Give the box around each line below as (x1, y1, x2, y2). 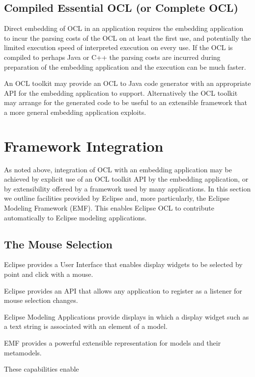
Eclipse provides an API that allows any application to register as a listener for (4, 285, 242, 296)
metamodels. (4, 347, 42, 357)
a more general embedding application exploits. (4, 107, 146, 117)
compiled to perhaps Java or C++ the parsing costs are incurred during (4, 52, 221, 62)
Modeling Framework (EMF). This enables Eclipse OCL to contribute (4, 203, 214, 213)
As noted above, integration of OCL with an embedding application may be (4, 164, 232, 174)
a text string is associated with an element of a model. (4, 321, 168, 331)
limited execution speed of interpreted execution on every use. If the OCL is (4, 42, 233, 53)
